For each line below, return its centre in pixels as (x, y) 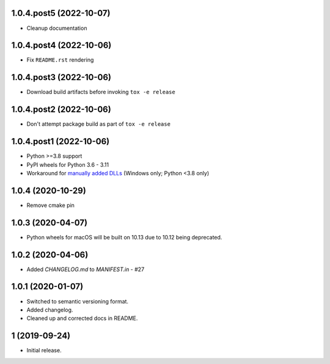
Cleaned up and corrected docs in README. (82, 318)
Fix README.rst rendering (60, 60)
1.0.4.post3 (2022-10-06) (61, 77)
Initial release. (44, 351)
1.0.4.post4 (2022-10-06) (61, 45)
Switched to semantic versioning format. (77, 301)
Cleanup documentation (57, 28)
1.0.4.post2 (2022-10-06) (61, 110)
